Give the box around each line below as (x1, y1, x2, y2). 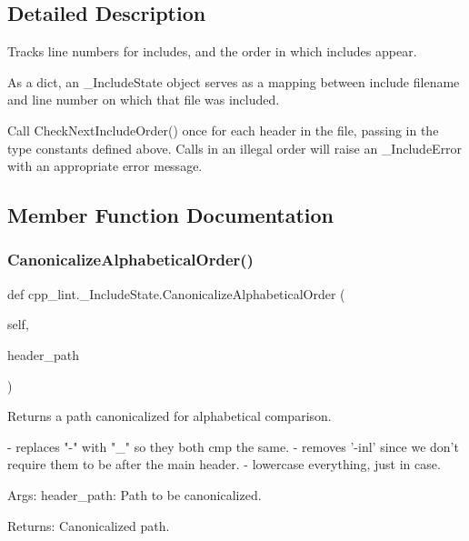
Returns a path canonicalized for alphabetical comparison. (7, 406, 332, 426)
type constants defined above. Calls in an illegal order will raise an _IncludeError (7, 138, 463, 157)
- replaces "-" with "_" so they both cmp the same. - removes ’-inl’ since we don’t (7, 436, 459, 456)
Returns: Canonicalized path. (7, 516, 170, 535)
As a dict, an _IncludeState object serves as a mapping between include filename (7, 72, 460, 91)
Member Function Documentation (7, 201, 334, 229)
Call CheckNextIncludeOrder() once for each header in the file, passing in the (7, 120, 439, 139)
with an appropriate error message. (7, 156, 203, 175)
